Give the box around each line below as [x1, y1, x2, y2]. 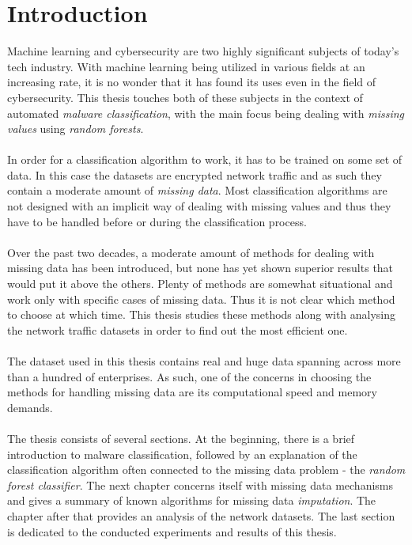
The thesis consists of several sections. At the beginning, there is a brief [7, 430, 355, 446]
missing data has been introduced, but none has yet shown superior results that [7, 259, 394, 276]
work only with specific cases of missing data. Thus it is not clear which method [7, 290, 395, 307]
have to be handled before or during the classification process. [7, 213, 307, 229]
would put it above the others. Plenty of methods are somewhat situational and [7, 275, 393, 292]
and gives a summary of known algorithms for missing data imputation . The [7, 492, 376, 509]
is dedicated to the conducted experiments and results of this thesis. [7, 523, 337, 539]
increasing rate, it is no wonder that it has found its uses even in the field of [7, 74, 376, 90]
